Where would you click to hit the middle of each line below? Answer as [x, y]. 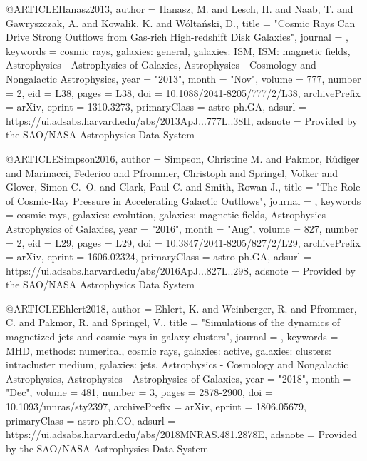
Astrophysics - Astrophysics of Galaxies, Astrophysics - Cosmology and [161, 65]
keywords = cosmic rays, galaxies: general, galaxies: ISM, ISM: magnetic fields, [178, 50]
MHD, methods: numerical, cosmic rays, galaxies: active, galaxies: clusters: [169, 350]
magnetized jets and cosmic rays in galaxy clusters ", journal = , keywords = [172, 336]
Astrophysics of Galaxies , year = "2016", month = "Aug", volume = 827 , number [182, 228]
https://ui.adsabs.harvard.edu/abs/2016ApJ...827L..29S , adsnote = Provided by [181, 270]
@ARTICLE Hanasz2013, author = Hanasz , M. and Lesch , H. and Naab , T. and [180, 9]
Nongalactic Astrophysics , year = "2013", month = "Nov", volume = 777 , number [183, 78]
